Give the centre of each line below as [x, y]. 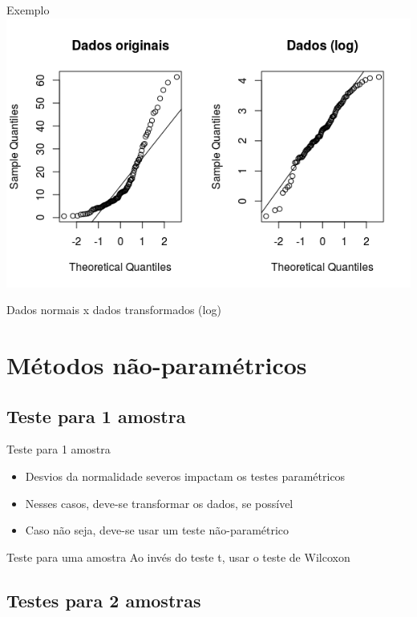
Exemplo [28, 10]
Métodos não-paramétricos [157, 364]
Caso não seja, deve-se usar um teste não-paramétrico [157, 530]
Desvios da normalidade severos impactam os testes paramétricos [185, 476]
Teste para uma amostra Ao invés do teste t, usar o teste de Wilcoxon [178, 557]
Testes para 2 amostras [104, 600]
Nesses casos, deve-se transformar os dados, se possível [159, 503]
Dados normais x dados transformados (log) [114, 310]
